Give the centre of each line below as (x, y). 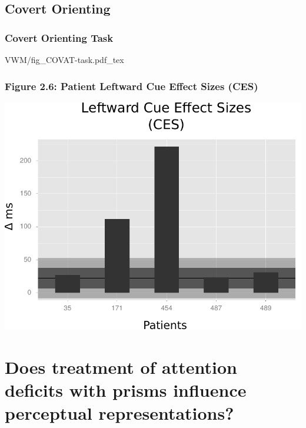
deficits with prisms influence (126, 389)
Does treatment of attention (121, 366)
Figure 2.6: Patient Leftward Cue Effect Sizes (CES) (132, 86)
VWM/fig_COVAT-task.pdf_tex (64, 59)
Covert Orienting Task (59, 37)
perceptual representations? (119, 413)
